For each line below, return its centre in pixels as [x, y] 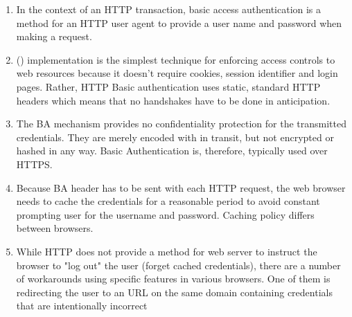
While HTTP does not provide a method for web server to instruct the [167, 251]
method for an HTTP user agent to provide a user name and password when [179, 22]
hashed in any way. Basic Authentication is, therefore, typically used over [172, 151]
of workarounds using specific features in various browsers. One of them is [173, 279]
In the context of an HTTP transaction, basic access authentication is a [169, 9]
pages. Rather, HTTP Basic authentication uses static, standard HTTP [168, 86]
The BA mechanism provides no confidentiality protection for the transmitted [181, 124]
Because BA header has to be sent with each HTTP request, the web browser [181, 187]
